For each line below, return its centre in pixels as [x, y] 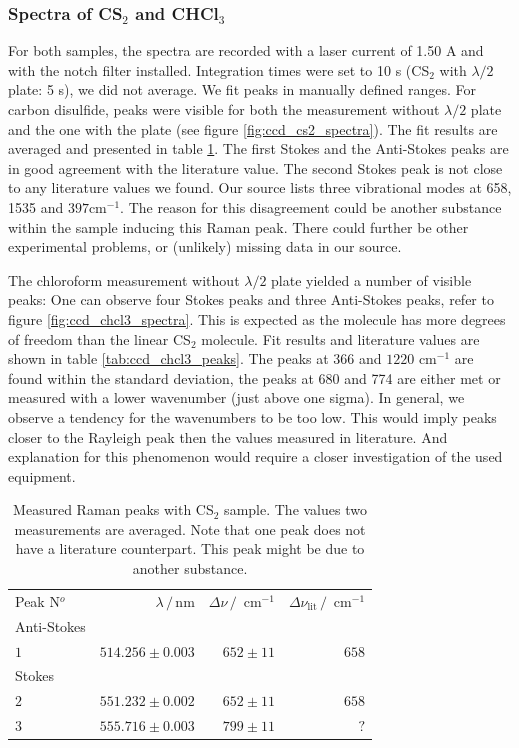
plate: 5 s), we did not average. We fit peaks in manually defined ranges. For [242, 89]
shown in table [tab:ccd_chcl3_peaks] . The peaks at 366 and [195, 358]
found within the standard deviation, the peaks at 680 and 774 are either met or [254, 377]
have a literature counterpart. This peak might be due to [190, 548]
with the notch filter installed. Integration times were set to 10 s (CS [219, 69]
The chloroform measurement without [124, 279]
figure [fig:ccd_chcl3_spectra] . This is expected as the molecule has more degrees [257, 318]
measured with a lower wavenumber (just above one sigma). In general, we [236, 397]
